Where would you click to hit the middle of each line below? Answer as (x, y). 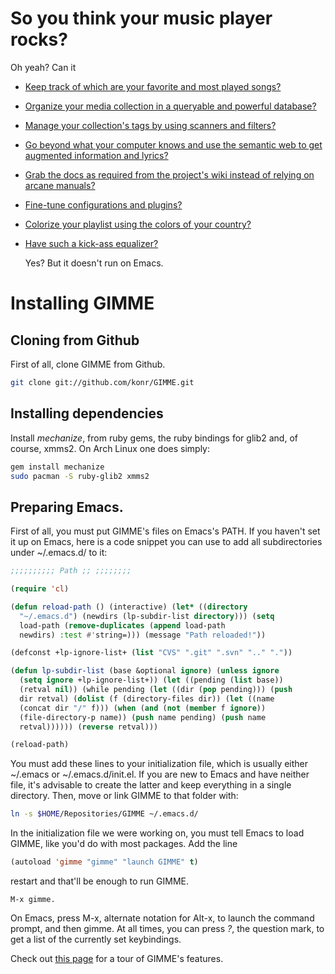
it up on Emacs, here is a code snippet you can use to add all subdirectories (166, 542)
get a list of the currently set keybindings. (96, 939)
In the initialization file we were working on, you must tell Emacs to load (157, 833)
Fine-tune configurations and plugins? (103, 204)
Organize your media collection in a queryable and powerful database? (170, 106)
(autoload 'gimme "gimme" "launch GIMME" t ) (104, 862)
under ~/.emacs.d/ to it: (59, 553)
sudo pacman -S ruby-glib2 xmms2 (80, 476)
